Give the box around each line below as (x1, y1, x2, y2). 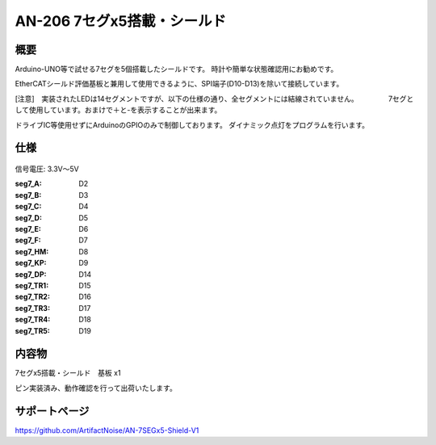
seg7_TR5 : (15, 325, 50, 335)
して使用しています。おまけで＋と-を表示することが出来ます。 (15, 105, 222, 115)
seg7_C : (15, 202, 42, 212)
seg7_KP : (15, 258, 47, 268)
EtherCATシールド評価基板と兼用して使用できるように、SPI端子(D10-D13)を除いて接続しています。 (15, 79, 344, 89)
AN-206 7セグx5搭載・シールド (15, 12, 227, 30)
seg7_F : (15, 235, 41, 246)
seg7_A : (15, 178, 42, 189)
